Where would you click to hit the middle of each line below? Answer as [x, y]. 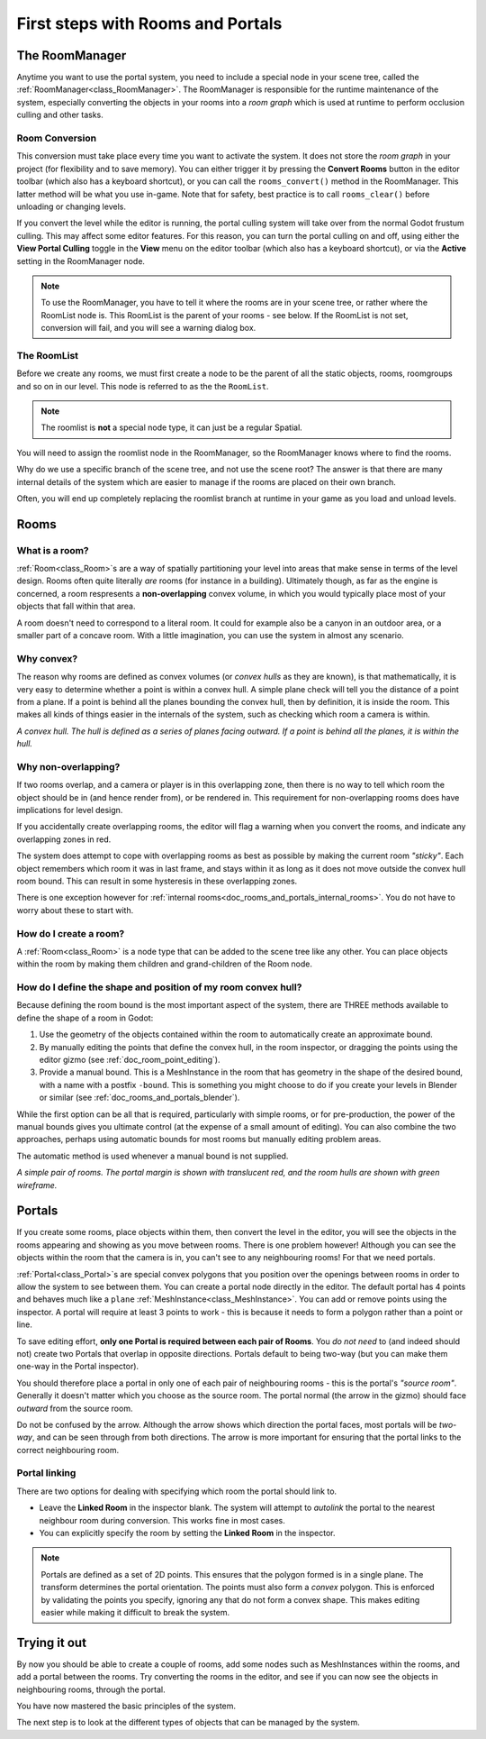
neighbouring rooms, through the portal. [91, 1689]
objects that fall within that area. [76, 606]
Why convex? [47, 658]
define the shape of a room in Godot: [85, 1018]
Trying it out [52, 1642]
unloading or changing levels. [71, 206]
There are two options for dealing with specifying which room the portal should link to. [177, 1491]
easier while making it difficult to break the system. [135, 1612]
